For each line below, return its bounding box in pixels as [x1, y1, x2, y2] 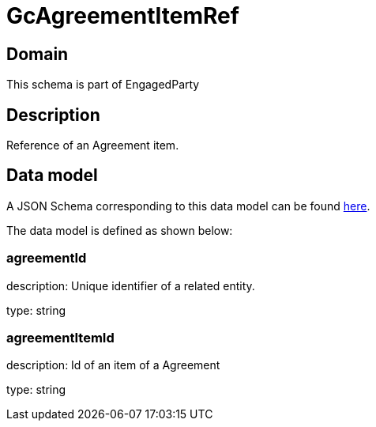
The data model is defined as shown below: [6, 223, 233, 237]
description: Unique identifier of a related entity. [6, 278, 255, 293]
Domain [6, 43, 69, 64]
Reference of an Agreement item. [6, 138, 179, 153]
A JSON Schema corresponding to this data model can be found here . [6, 198, 370, 213]
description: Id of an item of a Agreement [6, 358, 220, 372]
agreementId [6, 250, 87, 266]
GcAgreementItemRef [6, 2, 239, 29]
